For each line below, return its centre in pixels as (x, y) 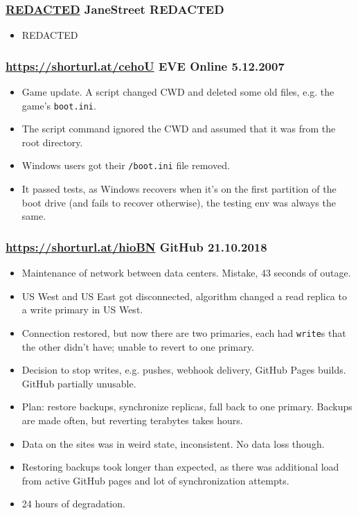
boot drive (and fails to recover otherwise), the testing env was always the (179, 202)
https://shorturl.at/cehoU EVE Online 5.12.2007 (145, 66)
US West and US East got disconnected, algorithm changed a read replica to (184, 296)
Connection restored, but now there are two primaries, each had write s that (184, 332)
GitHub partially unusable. (79, 383)
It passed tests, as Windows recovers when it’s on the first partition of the (179, 189)
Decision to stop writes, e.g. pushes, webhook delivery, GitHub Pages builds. (184, 370)
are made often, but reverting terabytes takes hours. (132, 420)
